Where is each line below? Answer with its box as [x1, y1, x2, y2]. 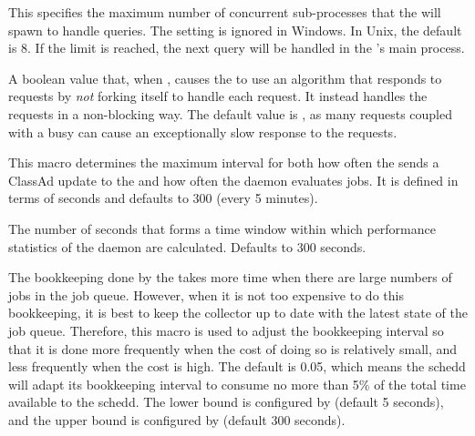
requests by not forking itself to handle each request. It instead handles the [8, 86, 428, 106]
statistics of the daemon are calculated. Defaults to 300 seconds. [8, 237, 367, 256]
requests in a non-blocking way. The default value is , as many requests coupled [8, 104, 453, 123]
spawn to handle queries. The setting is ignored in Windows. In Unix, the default [8, 20, 462, 39]
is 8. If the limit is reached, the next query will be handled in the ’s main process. [8, 38, 465, 57]
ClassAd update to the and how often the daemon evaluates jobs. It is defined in [8, 170, 459, 189]
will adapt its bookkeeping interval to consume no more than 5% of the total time [8, 374, 466, 393]
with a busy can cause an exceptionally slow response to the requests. [8, 122, 398, 141]
